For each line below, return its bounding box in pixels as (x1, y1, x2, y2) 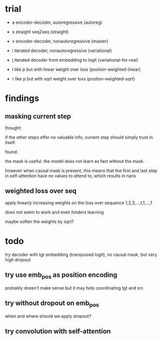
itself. (5, 139, 16, 145)
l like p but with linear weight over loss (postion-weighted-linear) (12, 66, 141, 72)
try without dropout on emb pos (5, 299, 99, 308)
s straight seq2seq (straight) (12, 29, 69, 34)
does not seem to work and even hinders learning (5, 209, 104, 215)
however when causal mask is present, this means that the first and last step (5, 167, 158, 173)
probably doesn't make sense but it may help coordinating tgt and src (5, 285, 144, 291)
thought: (5, 125, 22, 130)
